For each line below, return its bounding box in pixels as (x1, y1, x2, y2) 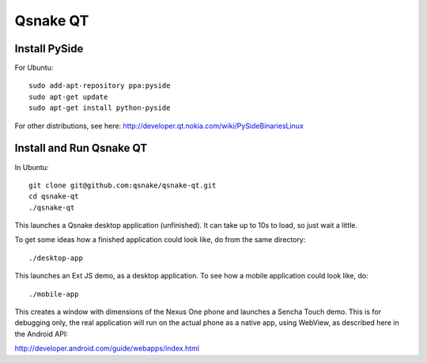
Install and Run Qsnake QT (14, 142, 148, 155)
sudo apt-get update (28, 92, 108, 101)
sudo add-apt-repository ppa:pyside (28, 81, 171, 90)
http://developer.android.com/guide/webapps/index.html (14, 344, 199, 354)
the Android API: (14, 329, 69, 338)
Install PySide (14, 42, 84, 55)
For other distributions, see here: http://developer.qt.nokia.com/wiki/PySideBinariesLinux (14, 121, 304, 130)
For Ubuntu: (14, 63, 54, 73)
